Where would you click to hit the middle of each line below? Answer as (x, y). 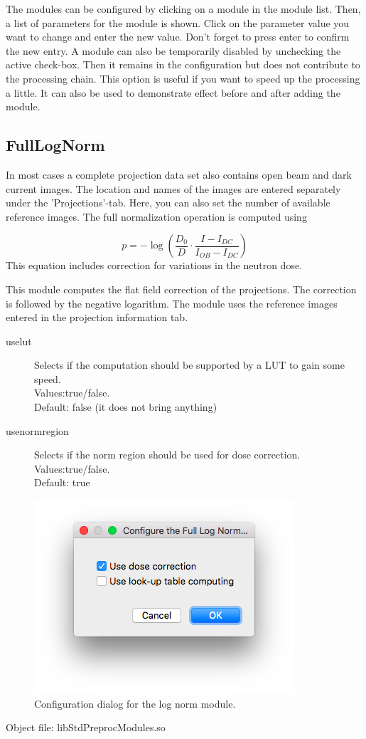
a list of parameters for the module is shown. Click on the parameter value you (178, 22)
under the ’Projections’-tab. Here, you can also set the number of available (168, 203)
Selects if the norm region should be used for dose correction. (167, 455)
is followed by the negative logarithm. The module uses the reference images (172, 303)
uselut (19, 341)
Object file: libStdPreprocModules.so (86, 727)
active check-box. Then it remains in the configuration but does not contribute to (183, 64)
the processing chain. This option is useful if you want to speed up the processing (183, 78)
